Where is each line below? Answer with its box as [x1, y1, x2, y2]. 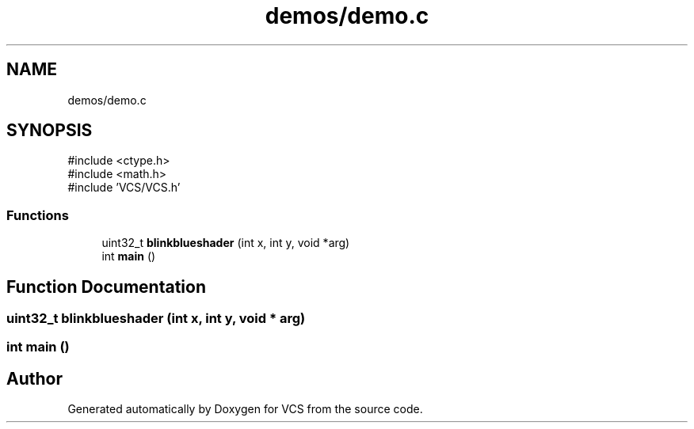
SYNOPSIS [6, 120, 93, 141]
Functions [6, 207, 69, 223]
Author [6, 368, 63, 389]
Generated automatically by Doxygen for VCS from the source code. [67, 402, 423, 416]
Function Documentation [6, 276, 206, 297]
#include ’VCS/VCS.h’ [67, 180, 181, 195]
